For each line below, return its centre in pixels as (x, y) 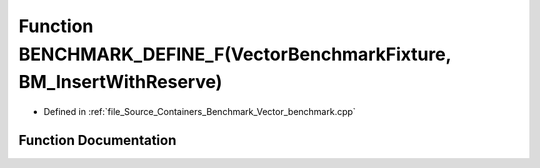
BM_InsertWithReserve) (120, 82)
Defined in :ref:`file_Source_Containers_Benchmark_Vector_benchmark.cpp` (200, 112)
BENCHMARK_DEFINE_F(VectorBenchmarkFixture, (235, 54)
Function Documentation (97, 140)
